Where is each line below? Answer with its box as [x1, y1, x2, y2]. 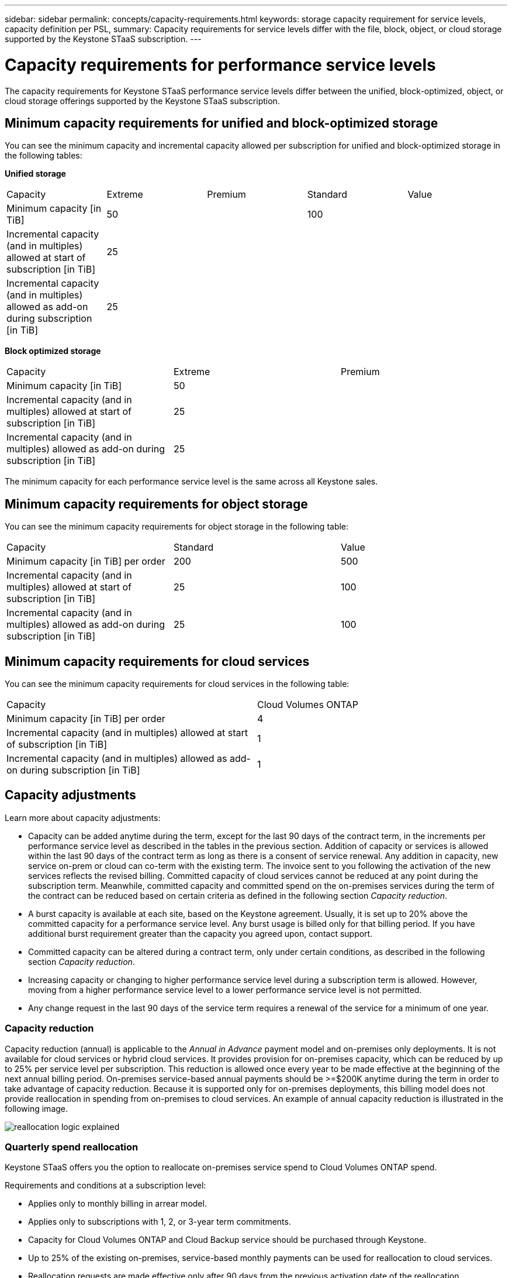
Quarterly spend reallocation [5, 1141, 139, 1153]
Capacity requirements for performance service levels [5, 54, 436, 75]
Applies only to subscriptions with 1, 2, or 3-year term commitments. [28, 1217, 291, 1227]
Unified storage [5, 169, 66, 179]
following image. [5, 1103, 68, 1114]
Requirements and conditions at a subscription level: [5, 1180, 206, 1191]
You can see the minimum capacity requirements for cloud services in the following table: [5, 679, 350, 689]
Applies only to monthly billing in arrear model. [28, 1198, 207, 1209]
